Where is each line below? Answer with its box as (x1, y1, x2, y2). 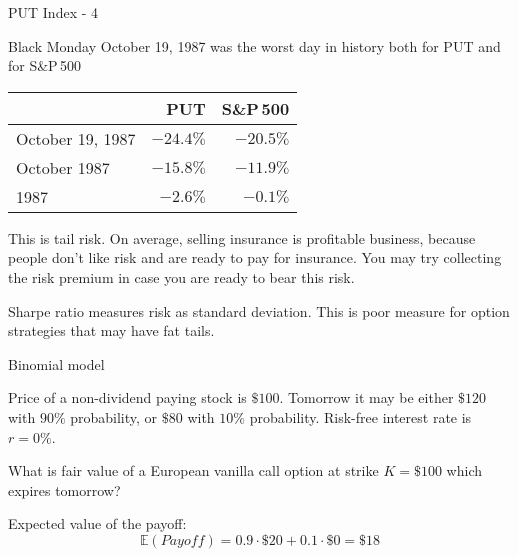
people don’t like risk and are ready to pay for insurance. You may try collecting (8, 247, 502, 268)
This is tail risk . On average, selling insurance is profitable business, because (8, 227, 476, 248)
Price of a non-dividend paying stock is (8, 387, 247, 408)
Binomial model (8, 353, 105, 374)
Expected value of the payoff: (8, 513, 187, 534)
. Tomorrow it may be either (279, 387, 454, 408)
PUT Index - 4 (8, 2, 99, 22)
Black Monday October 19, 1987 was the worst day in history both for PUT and (8, 35, 501, 56)
